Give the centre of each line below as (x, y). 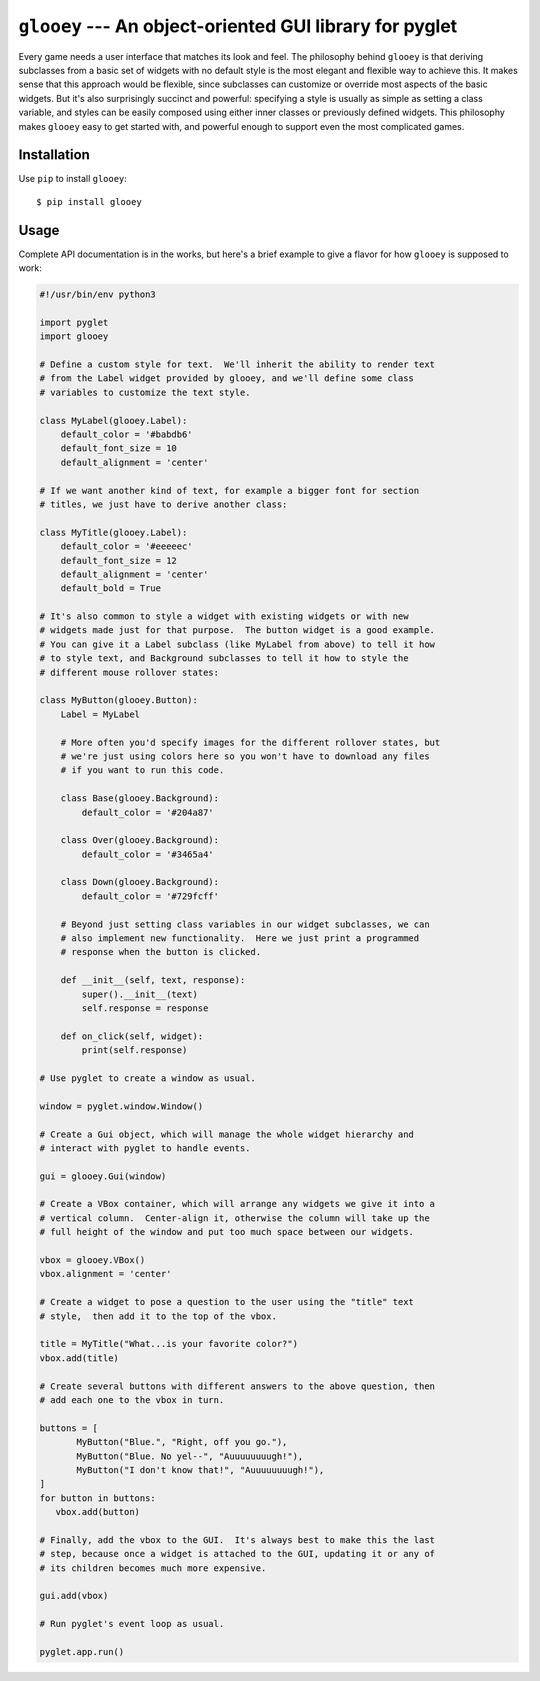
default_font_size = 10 (118, 448)
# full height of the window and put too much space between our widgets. (227, 1232)
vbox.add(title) (79, 1358)
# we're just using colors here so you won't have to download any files (245, 756)
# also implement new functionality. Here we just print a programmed (240, 938)
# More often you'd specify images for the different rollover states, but (250, 742)
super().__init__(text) (140, 994)
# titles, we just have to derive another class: (163, 504)
